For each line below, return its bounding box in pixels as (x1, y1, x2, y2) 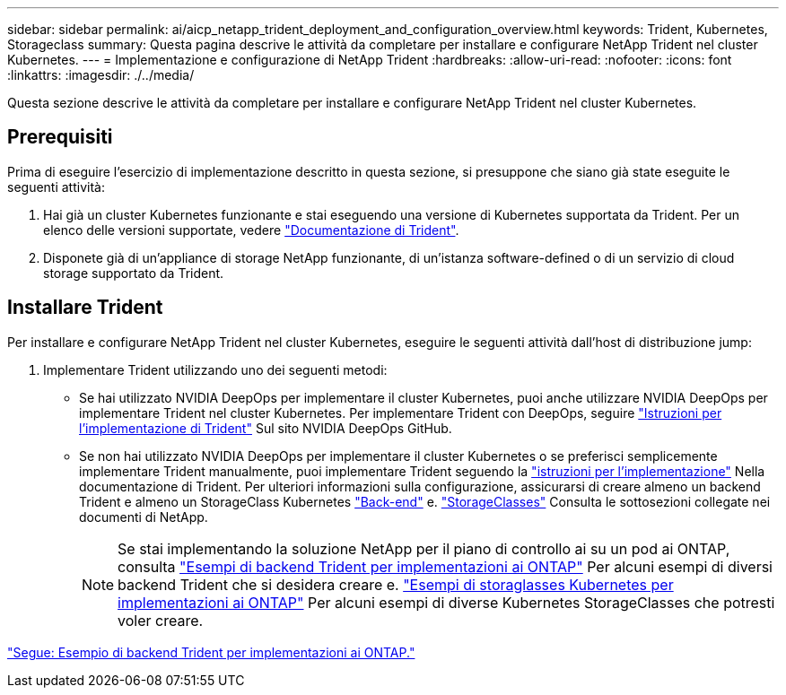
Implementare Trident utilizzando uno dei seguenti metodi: (43, 361, 388, 378)
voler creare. (118, 611, 204, 630)
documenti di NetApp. (79, 508, 208, 525)
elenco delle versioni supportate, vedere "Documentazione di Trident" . (43, 222, 459, 238)
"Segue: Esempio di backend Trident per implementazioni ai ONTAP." (7, 644, 415, 660)
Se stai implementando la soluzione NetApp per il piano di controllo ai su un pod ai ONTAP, (118, 539, 730, 558)
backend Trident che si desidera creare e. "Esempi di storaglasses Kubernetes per (118, 575, 674, 594)
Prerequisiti (7, 126, 113, 149)
